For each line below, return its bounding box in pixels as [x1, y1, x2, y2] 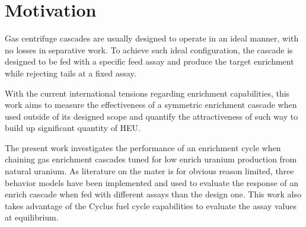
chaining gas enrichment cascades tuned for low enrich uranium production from [5, 153, 297, 165]
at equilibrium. [5, 211, 59, 223]
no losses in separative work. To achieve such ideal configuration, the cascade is [5, 43, 293, 56]
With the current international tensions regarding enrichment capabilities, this [5, 87, 290, 99]
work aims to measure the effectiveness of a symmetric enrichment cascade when [5, 98, 297, 111]
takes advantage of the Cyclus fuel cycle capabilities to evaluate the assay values [5, 199, 297, 212]
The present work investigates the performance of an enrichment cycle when [5, 141, 281, 154]
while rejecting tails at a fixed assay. [5, 66, 136, 79]
